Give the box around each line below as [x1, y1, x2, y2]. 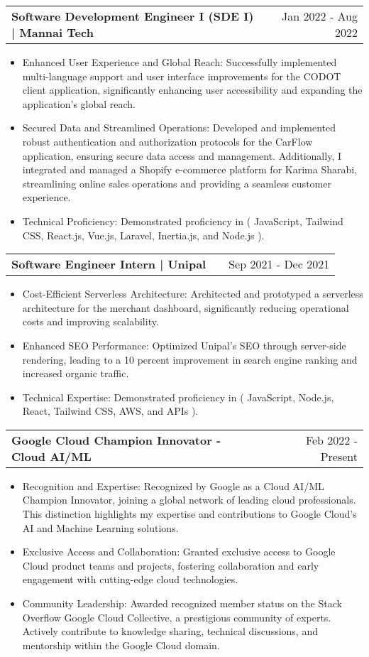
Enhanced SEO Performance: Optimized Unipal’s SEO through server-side [22, 337, 346, 352]
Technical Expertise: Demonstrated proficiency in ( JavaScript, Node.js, [22, 389, 334, 404]
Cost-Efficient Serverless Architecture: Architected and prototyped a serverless [22, 286, 363, 301]
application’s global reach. [22, 96, 136, 111]
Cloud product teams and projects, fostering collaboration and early [22, 558, 319, 572]
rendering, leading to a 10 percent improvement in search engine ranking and [22, 352, 358, 366]
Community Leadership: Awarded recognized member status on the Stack [22, 596, 342, 611]
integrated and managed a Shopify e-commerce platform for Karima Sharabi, [22, 162, 358, 177]
